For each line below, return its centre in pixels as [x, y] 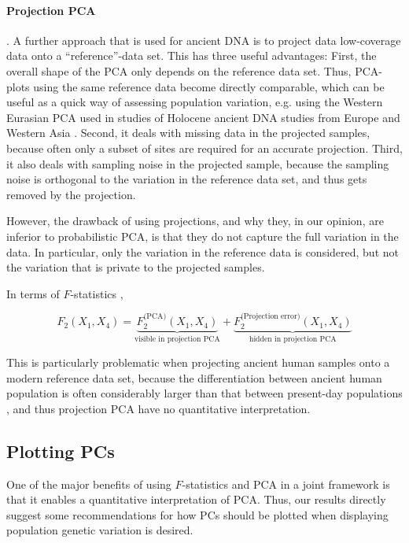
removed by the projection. [71, 194]
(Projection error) [270, 317]
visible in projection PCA [177, 340]
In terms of [33, 293]
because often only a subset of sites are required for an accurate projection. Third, [204, 148]
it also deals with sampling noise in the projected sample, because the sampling [198, 163]
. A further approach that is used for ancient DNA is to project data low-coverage [204, 40]
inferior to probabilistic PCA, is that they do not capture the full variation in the [203, 236]
